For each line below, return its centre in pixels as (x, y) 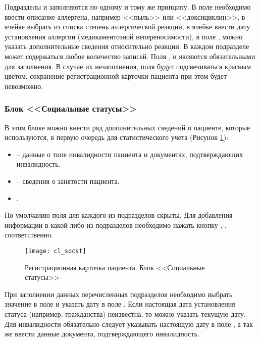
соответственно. (29, 235)
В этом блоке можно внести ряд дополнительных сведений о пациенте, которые (127, 127)
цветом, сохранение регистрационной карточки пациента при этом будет (116, 76)
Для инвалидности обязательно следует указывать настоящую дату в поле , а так (129, 324)
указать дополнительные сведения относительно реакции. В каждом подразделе (127, 46)
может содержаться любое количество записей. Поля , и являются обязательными (130, 56)
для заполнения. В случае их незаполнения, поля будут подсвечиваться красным (128, 66)
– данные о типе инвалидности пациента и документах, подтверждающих (130, 154)
